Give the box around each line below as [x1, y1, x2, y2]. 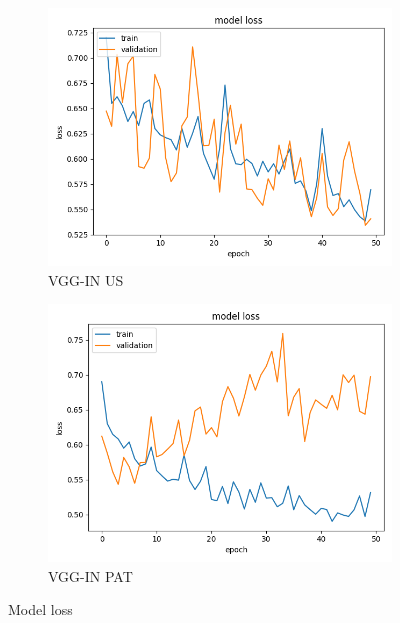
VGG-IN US [48, 269, 124, 290]
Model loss [8, 599, 73, 620]
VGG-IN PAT [48, 565, 133, 586]
